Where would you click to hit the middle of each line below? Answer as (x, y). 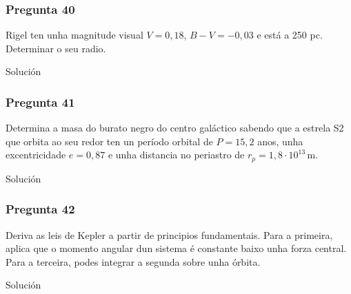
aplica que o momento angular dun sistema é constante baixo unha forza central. (176, 248)
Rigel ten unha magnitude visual (74, 35)
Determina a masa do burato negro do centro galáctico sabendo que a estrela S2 (175, 128)
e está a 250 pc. (290, 35)
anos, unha (280, 141)
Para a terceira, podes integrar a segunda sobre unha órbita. (133, 261)
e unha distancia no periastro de (176, 155)
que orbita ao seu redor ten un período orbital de (109, 141)
